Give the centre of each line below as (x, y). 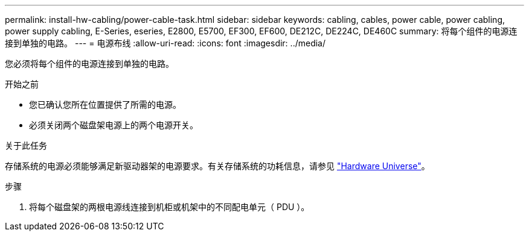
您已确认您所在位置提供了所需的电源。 (105, 104)
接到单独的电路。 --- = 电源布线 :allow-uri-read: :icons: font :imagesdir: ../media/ (165, 43)
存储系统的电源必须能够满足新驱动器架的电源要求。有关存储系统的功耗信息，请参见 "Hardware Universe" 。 (217, 166)
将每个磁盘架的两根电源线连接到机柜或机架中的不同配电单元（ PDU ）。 (169, 207)
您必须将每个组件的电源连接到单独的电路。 (89, 64)
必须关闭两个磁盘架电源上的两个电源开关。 (114, 125)
